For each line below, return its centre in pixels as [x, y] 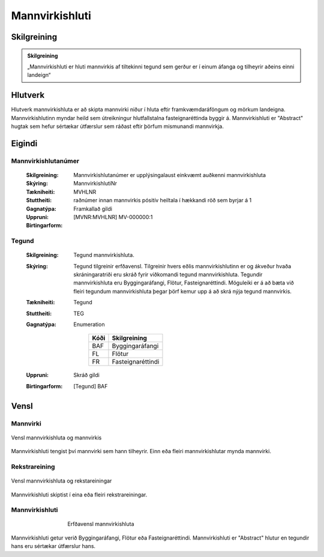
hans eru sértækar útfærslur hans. [53, 546]
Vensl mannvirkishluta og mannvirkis [56, 438]
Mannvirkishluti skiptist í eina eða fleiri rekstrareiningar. [79, 495]
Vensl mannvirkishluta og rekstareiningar [61, 481]
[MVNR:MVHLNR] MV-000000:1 [113, 217]
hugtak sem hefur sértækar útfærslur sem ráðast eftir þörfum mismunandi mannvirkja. [118, 127]
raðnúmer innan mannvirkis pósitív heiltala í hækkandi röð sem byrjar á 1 [163, 200]
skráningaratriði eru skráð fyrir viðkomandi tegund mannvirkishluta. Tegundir [168, 275]
